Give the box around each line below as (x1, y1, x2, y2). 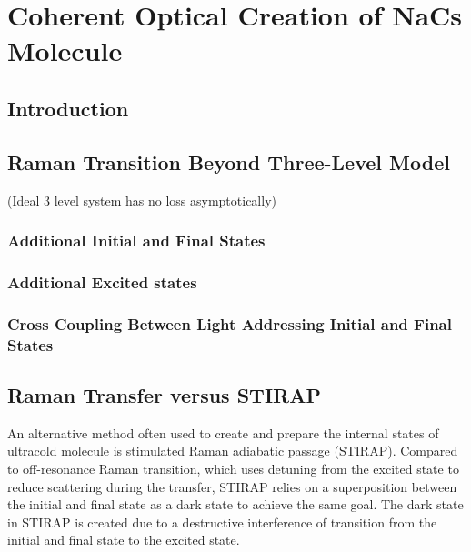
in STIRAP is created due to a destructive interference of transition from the (7, 512, 437, 531)
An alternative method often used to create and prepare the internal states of (7, 423, 439, 442)
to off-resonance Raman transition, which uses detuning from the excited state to (7, 458, 459, 477)
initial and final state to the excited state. (7, 530, 240, 549)
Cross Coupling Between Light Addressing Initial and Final (7, 312, 452, 335)
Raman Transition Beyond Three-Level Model (7, 147, 450, 176)
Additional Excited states (7, 270, 197, 293)
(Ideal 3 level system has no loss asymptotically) (7, 190, 276, 209)
